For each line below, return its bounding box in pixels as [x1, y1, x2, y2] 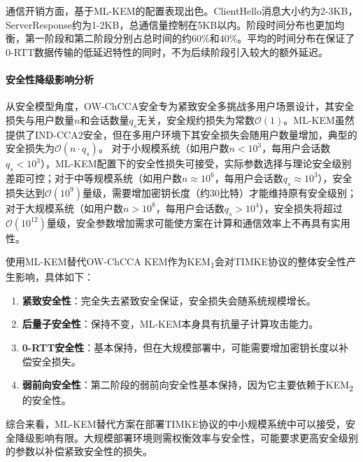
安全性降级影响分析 [6, 71, 94, 86]
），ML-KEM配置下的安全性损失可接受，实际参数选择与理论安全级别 [40, 156, 352, 171]
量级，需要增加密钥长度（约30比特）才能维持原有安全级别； [82, 185, 357, 199]
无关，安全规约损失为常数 [137, 112, 255, 127]
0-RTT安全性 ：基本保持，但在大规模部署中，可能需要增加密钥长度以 [22, 340, 339, 355]
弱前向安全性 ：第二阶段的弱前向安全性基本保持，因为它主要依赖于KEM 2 [22, 377, 353, 394]
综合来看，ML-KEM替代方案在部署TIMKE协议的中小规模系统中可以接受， [6, 416, 346, 430]
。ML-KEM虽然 [283, 112, 355, 127]
